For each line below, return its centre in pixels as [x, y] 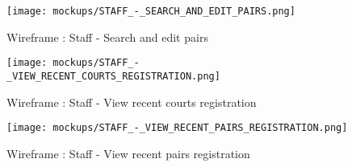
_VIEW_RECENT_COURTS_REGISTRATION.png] [113, 76]
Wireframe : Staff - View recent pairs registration [128, 153]
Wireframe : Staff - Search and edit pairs [107, 37]
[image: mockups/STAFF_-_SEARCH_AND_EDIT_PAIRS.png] [151, 11]
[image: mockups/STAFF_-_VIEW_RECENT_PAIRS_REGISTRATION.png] [177, 128]
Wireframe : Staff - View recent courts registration [132, 102]
